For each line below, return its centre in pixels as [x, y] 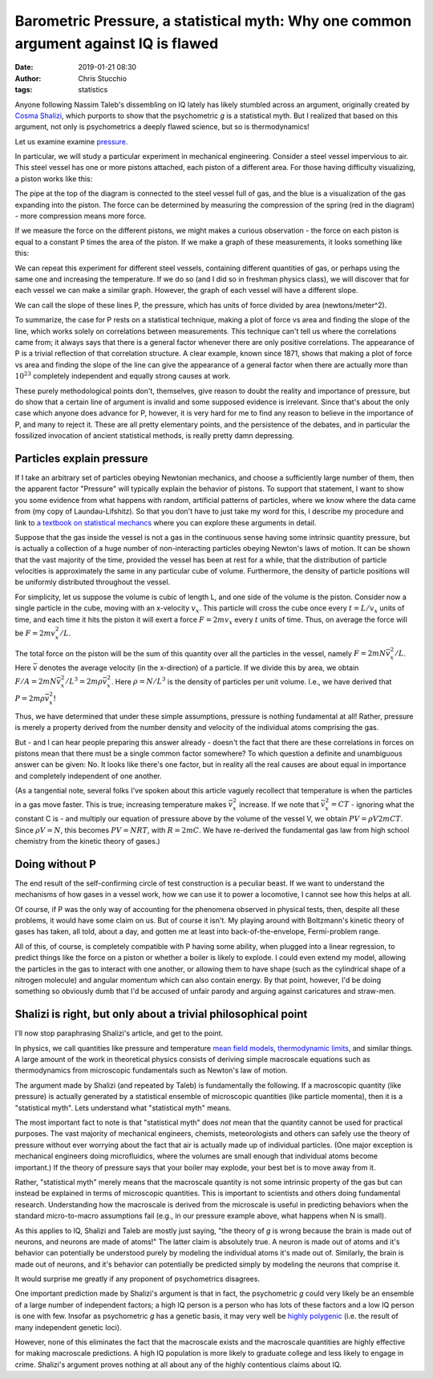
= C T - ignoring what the [372, 804]
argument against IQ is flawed [117, 43]
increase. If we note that [279, 804]
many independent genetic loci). [68, 1327]
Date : [24, 67]
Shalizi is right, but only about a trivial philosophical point [161, 1014]
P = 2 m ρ [30, 699]
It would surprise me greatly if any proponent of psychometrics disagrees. [138, 1279]
